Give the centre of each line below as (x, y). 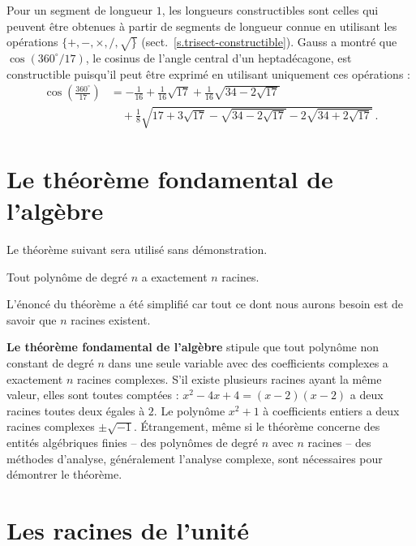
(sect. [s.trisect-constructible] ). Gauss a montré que (269, 42)
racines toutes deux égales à (76, 410)
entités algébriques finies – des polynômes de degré (132, 442)
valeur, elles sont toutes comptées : (93, 395)
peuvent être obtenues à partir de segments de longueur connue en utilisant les (202, 26)
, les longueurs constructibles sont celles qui (270, 10)
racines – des (339, 442)
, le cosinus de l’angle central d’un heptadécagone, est (219, 57)
